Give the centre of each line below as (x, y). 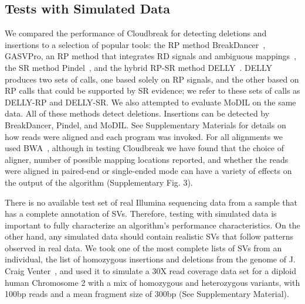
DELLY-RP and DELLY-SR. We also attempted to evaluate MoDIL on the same (150, 102)
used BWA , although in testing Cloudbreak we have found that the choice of (145, 148)
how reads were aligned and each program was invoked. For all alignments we (144, 136)
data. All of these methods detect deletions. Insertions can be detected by (137, 113)
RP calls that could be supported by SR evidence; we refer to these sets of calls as (152, 90)
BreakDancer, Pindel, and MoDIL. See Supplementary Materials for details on (145, 124)
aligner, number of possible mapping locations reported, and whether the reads (147, 159)
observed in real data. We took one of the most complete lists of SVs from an (143, 247)
